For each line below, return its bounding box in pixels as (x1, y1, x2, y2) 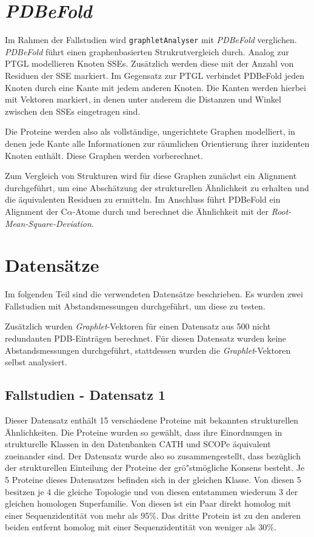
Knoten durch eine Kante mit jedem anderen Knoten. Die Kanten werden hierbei (5, 81, 306, 93)
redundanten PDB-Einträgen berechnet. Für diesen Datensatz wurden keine (5, 332, 287, 344)
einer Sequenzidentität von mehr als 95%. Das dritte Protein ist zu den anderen (5, 508, 301, 521)
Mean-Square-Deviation (5, 217, 92, 229)
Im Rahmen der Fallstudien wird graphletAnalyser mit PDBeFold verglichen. (5, 33, 297, 46)
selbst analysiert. (5, 356, 67, 368)
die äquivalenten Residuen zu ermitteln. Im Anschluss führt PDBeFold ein (5, 193, 281, 206)
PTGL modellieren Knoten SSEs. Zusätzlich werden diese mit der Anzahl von (5, 57, 294, 70)
